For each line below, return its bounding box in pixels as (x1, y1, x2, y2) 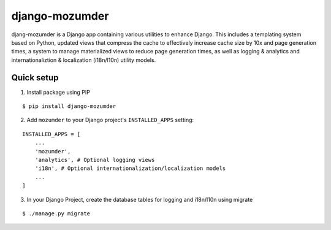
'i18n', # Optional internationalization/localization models (34, 165, 226, 172)
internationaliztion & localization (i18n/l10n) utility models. (11, 56, 156, 64)
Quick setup (11, 72, 59, 83)
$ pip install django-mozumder (22, 103, 116, 110)
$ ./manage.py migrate (22, 210, 91, 217)
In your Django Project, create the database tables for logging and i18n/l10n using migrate (26, 196, 253, 203)
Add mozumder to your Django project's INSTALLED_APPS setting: (26, 117, 194, 124)
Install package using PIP (26, 88, 90, 96)
